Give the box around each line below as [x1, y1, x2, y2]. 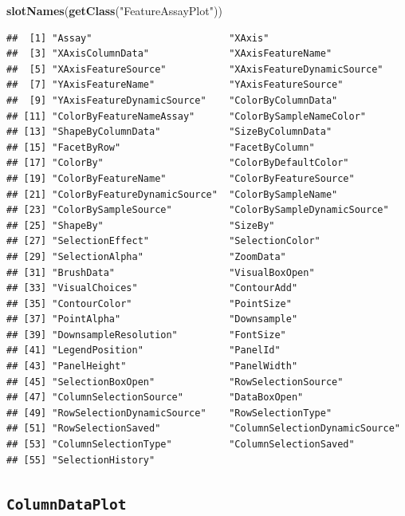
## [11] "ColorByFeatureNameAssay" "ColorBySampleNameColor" [6, 110, 367, 122]
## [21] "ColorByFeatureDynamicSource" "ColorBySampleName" [6, 188, 338, 200]
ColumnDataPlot [6, 495, 127, 513]
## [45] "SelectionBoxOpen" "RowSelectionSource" [6, 376, 344, 388]
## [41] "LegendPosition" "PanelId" [6, 345, 281, 356]
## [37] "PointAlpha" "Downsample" [6, 313, 298, 325]
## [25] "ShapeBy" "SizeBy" [6, 219, 275, 231]
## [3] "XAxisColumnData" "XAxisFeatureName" [6, 48, 332, 60]
